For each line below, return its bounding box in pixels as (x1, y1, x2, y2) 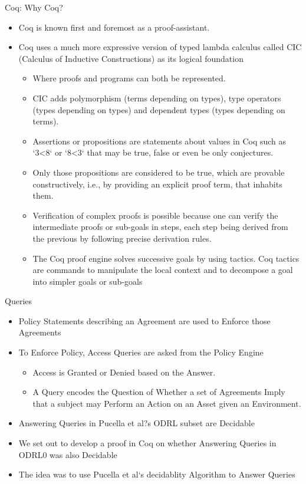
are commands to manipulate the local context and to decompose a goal (32, 264, 293, 276)
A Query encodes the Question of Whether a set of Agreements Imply (32, 386, 285, 398)
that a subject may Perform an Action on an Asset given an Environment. (32, 397, 301, 409)
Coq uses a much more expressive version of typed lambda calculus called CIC (18, 41, 302, 53)
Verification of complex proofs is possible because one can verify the (32, 209, 278, 221)
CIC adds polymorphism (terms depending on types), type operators (32, 91, 281, 104)
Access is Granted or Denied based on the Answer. (32, 366, 216, 378)
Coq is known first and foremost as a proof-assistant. (18, 21, 210, 33)
